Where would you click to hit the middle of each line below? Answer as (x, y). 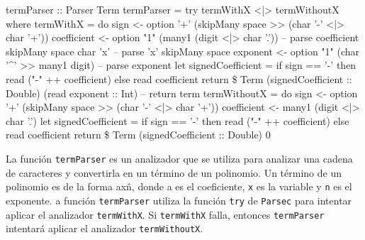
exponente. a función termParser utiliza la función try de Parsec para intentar (179, 200)
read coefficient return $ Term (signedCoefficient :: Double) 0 (138, 135)
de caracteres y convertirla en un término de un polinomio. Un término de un (174, 172)
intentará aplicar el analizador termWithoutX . (105, 228)
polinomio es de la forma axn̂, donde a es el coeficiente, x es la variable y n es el (179, 186)
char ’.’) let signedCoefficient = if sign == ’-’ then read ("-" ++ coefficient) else (178, 120)
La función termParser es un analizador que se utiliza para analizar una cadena (179, 158)
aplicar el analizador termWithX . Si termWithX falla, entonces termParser (165, 214)
